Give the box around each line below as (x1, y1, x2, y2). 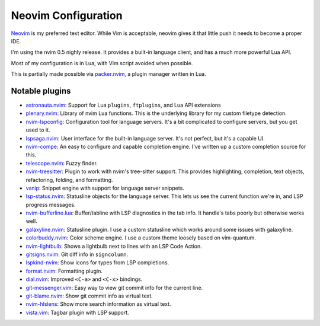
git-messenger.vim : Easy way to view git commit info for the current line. (25, 284, 203, 291)
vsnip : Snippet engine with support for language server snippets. (25, 184, 185, 191)
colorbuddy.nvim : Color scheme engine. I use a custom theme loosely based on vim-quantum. (25, 234, 256, 241)
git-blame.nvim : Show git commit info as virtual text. (25, 292, 153, 299)
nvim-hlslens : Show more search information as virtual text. (25, 301, 171, 308)
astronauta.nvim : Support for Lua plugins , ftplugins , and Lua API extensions (25, 101, 222, 109)
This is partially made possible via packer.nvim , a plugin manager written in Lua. (11, 71, 207, 78)
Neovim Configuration (11, 9, 123, 22)
